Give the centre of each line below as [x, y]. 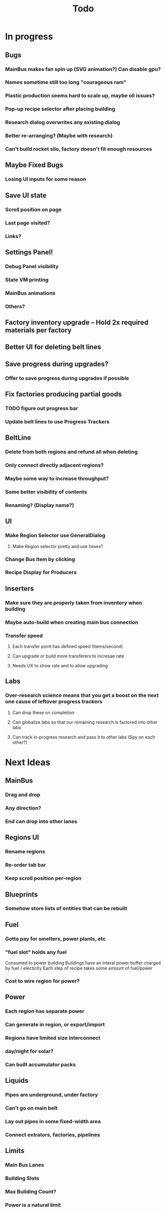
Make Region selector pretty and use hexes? [58, 546]
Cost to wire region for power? [43, 981]
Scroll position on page [33, 209]
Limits [15, 1151]
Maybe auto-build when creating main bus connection [72, 622]
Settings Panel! [29, 252]
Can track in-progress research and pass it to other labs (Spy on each [83, 737]
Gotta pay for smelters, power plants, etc [55, 939]
